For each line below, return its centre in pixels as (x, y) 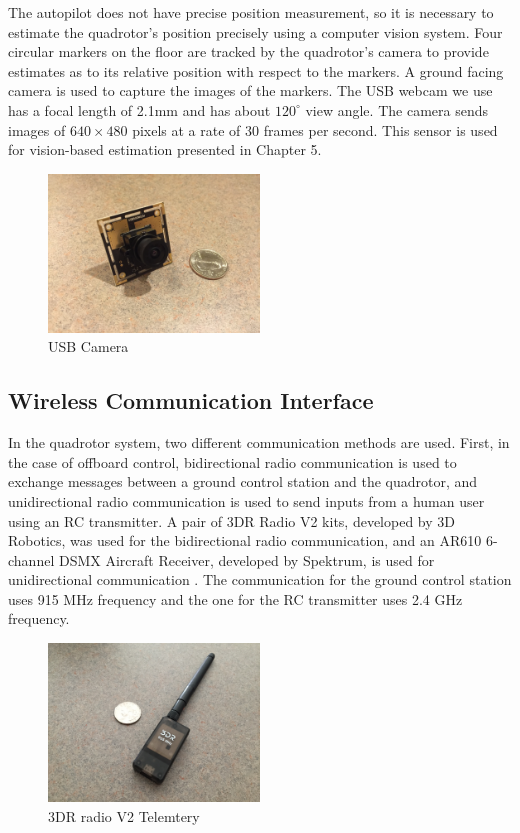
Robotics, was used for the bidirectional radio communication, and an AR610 (245, 540)
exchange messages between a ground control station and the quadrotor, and (243, 481)
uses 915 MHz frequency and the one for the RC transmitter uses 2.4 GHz (235, 598)
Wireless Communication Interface (191, 400)
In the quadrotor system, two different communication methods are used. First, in (259, 442)
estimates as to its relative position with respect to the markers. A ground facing (256, 70)
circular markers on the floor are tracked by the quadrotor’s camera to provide (248, 51)
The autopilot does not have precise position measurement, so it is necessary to (251, 12)
